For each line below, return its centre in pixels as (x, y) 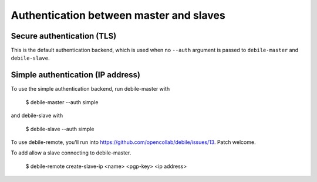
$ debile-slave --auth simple (60, 129)
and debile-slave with (37, 116)
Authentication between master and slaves (118, 15)
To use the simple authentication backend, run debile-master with (90, 89)
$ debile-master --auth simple (62, 102)
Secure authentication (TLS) (64, 36)
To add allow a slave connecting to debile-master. (71, 153)
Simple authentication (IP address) (76, 75)
